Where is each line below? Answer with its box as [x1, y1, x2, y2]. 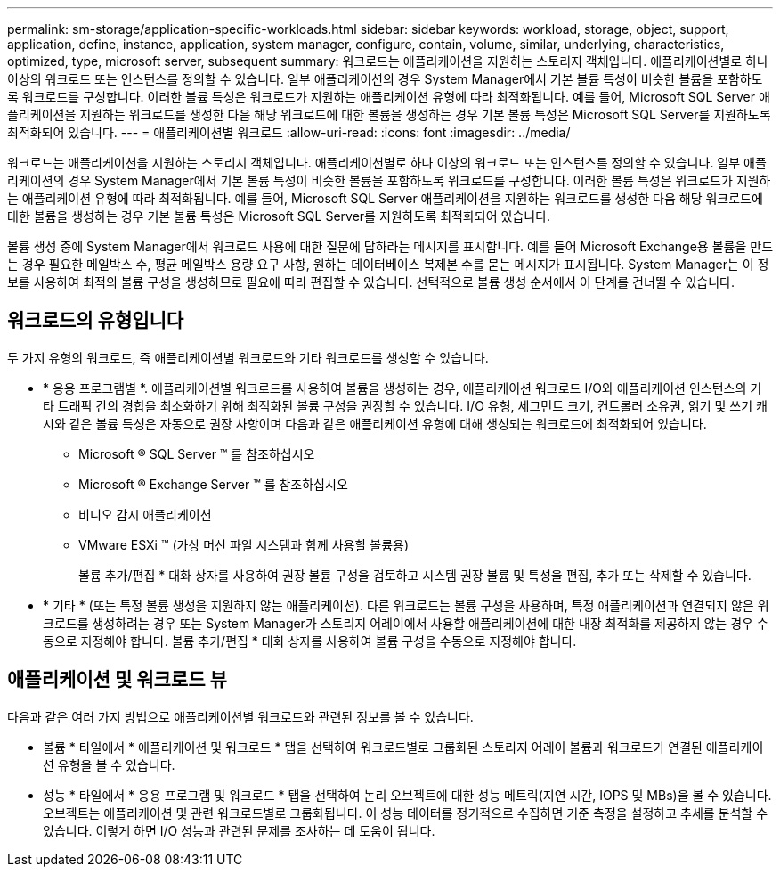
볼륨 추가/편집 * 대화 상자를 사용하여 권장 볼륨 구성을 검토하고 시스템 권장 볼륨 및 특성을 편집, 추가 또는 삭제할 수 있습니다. [78, 567, 752, 583]
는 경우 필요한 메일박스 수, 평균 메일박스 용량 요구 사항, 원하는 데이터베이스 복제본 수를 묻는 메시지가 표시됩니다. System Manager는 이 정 [7, 257, 769, 272]
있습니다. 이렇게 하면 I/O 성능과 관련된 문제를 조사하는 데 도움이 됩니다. [43, 822, 435, 838]
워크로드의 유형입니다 [7, 309, 184, 332]
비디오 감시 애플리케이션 [78, 506, 212, 522]
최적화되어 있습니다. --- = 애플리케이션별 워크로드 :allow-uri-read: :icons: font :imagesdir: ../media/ [7, 125, 571, 140]
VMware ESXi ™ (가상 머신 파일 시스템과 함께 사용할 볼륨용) [78, 536, 410, 552]
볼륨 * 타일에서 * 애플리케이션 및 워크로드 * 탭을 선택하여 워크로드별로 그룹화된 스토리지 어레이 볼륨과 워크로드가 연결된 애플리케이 [43, 739, 764, 755]
